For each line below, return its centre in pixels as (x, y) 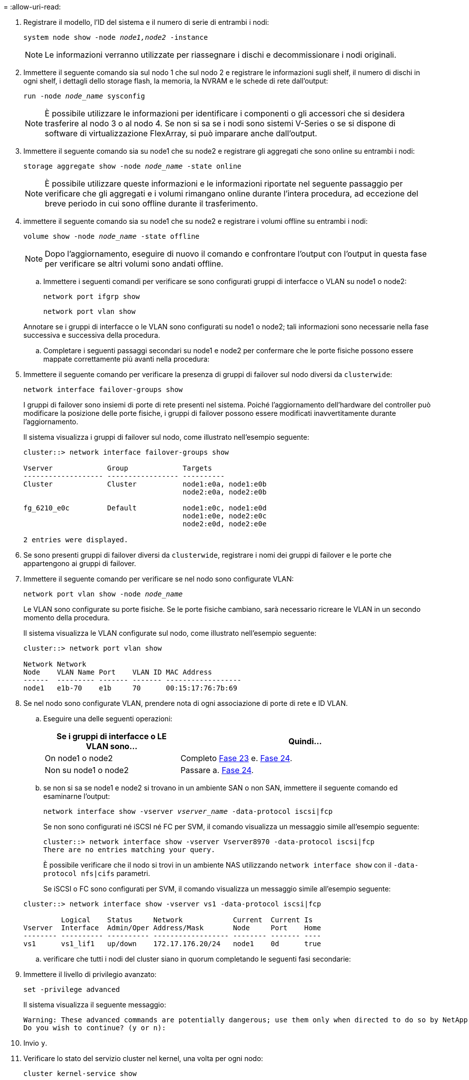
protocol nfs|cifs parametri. (97, 873)
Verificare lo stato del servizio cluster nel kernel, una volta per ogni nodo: (143, 1058)
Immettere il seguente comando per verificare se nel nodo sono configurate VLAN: (159, 579)
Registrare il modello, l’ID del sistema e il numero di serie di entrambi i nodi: (146, 22)
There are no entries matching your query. (129, 850)
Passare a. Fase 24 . (217, 770)
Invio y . (35, 1043)
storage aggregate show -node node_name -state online (133, 166)
